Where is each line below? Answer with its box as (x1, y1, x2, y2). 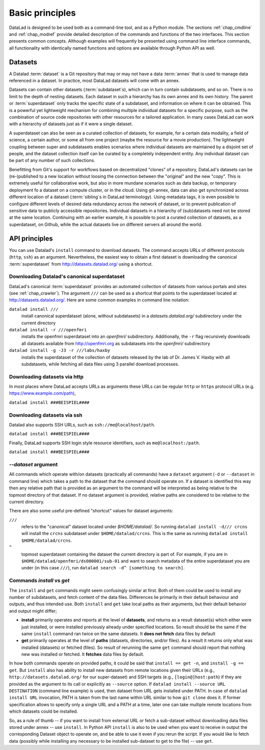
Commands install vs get (9, 577, 70, 584)
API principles (9, 234, 53, 242)
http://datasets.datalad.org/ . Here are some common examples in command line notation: (9, 297, 190, 303)
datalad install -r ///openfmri (9, 327, 87, 332)
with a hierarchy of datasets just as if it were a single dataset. (9, 121, 133, 127)
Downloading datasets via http (9, 373, 84, 380)
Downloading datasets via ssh (9, 411, 83, 418)
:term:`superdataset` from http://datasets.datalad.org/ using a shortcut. (9, 261, 153, 267)
